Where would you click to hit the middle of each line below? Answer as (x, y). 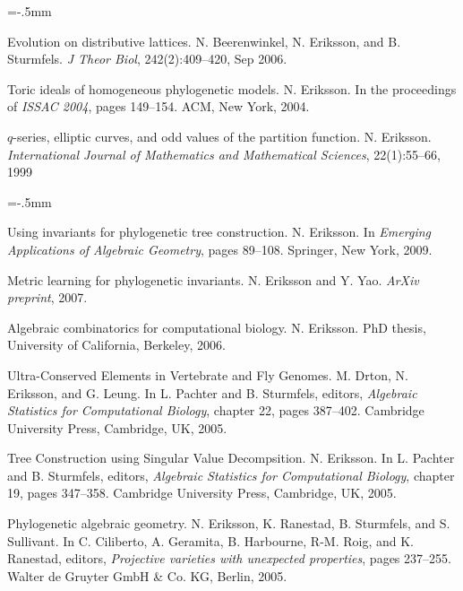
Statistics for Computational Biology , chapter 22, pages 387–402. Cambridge (216, 410)
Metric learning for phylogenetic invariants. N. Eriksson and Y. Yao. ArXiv (213, 279)
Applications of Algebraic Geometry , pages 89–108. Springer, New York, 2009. (220, 249)
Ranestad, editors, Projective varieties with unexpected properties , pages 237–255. (229, 558)
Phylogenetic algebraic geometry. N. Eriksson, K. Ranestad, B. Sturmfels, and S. (229, 523)
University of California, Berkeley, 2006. (116, 345)
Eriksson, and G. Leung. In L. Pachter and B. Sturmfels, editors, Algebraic (212, 392)
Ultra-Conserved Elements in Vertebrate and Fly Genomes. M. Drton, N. (208, 374)
